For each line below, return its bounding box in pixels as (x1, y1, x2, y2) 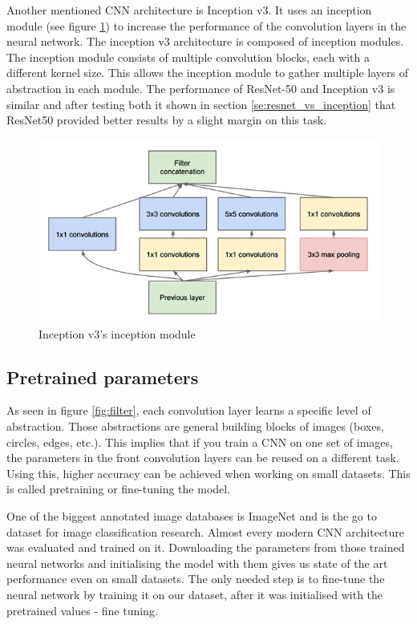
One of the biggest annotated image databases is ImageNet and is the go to (6, 507, 377, 524)
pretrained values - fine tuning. (6, 602, 158, 618)
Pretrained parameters (6, 364, 199, 389)
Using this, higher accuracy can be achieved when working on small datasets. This (6, 464, 411, 481)
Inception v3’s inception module (38, 325, 196, 342)
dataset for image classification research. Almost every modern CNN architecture (6, 523, 405, 540)
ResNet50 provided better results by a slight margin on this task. (6, 111, 327, 128)
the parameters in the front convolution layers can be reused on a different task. (6, 449, 399, 466)
